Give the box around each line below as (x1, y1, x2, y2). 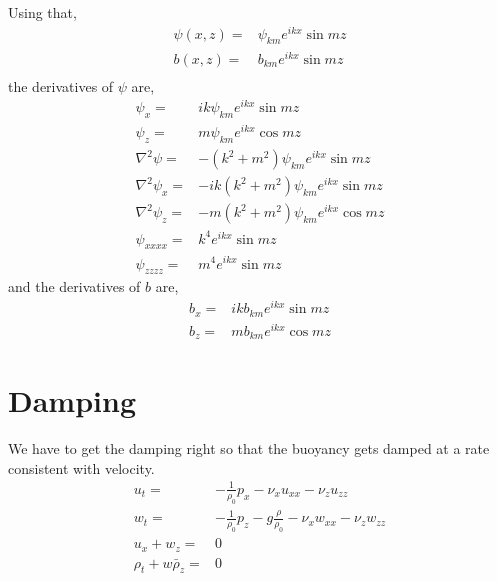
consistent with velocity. (8, 457, 155, 478)
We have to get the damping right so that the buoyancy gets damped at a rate (8, 438, 490, 459)
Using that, (8, 2, 77, 22)
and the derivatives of (8, 276, 141, 297)
